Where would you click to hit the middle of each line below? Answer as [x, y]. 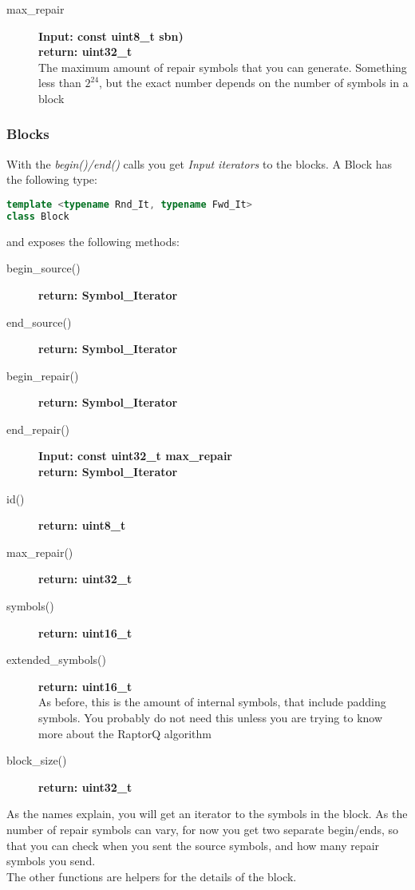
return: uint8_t [82, 525]
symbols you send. [51, 861]
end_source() [39, 322]
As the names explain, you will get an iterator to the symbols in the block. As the [207, 814]
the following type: [52, 179]
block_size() [37, 760]
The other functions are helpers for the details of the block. [152, 876]
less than [60, 83]
